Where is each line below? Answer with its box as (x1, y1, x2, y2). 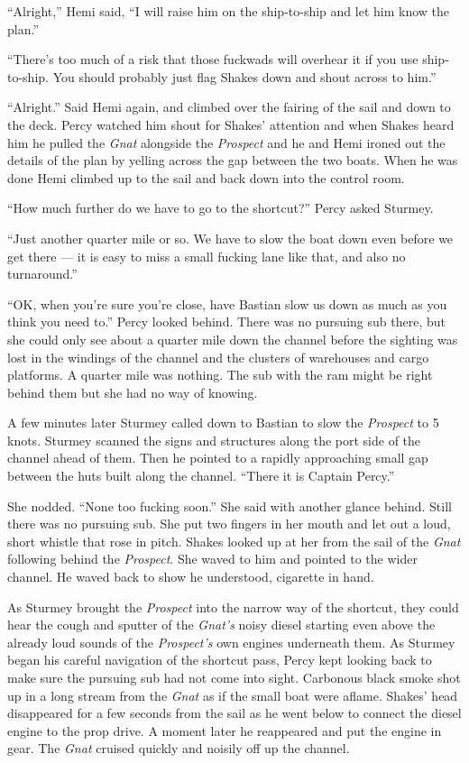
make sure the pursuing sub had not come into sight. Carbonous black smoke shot (7, 668, 461, 686)
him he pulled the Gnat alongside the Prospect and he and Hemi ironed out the (7, 133, 446, 152)
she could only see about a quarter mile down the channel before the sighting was (7, 329, 458, 348)
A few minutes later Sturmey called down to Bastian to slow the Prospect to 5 (7, 413, 439, 432)
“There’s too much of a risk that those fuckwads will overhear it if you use (7, 50, 418, 69)
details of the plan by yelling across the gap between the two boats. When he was (7, 151, 458, 170)
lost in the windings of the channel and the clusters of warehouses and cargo (7, 347, 429, 366)
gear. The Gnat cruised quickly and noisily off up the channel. (7, 739, 350, 758)
